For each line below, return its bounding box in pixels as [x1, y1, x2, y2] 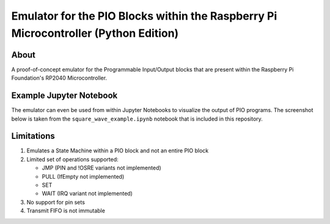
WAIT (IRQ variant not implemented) [42, 190, 133, 197]
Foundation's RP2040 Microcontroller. [11, 74, 107, 82]
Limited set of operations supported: [26, 155, 119, 163]
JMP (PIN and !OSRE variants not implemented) [42, 164, 161, 171]
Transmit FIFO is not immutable [26, 207, 105, 214]
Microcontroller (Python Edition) [11, 26, 179, 40]
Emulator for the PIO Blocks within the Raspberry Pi [11, 9, 277, 23]
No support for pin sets [26, 198, 86, 206]
